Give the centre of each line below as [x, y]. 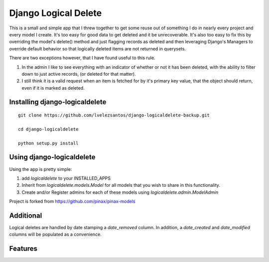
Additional [26, 215]
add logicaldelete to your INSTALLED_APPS [66, 178]
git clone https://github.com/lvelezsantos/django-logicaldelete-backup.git [114, 115]
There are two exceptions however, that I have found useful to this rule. [82, 58]
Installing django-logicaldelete [58, 102]
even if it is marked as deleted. [53, 88]
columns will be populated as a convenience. [55, 235]
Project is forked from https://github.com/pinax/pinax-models [72, 201]
